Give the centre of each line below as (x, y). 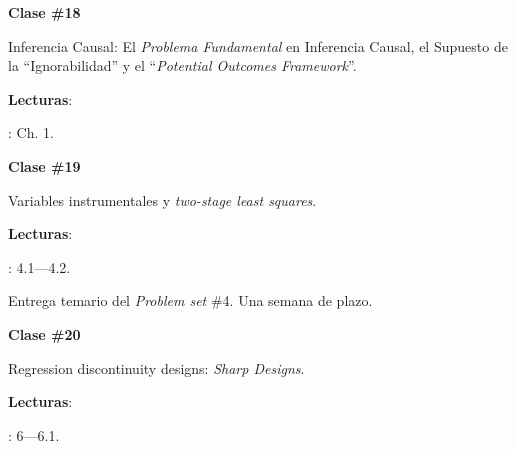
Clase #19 (44, 165)
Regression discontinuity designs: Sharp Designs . (156, 367)
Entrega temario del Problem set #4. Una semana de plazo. (190, 300)
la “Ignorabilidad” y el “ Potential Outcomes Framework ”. (182, 65)
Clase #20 (44, 333)
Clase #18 (44, 12)
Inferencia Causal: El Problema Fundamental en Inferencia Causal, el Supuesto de (258, 45)
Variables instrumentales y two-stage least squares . (162, 199)
